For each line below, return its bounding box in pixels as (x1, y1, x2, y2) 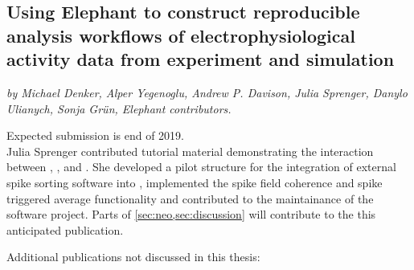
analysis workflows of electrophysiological (6, 22, 355, 47)
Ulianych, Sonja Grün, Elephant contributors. (6, 100, 232, 117)
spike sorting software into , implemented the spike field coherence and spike (6, 174, 383, 190)
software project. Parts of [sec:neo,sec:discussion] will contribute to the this (6, 206, 376, 223)
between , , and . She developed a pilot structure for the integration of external (6, 158, 396, 175)
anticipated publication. (6, 221, 124, 238)
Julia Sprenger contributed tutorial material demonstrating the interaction (6, 142, 374, 159)
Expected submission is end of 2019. (6, 127, 185, 144)
